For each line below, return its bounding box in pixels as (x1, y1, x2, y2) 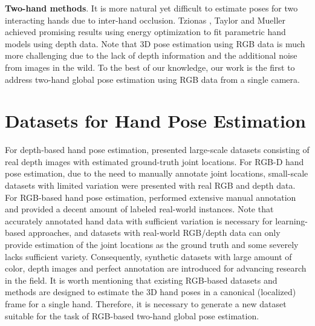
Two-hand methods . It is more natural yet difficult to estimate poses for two (5, 2, 298, 14)
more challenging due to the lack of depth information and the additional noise (5, 49, 297, 62)
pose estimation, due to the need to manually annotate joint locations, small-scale (5, 167, 308, 180)
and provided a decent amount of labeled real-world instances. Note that (5, 203, 274, 215)
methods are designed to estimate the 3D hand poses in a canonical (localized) (5, 285, 296, 298)
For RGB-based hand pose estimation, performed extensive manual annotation (5, 191, 296, 203)
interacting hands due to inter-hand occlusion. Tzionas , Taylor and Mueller (5, 13, 285, 26)
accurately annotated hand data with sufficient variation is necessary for (5, 214, 273, 227)
